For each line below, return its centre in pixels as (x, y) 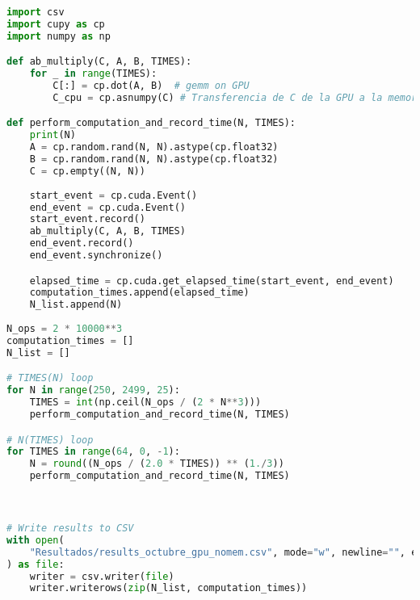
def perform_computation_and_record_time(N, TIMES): (151, 123)
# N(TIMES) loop (50, 440)
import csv (36, 12)
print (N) (52, 135)
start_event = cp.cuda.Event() (113, 195)
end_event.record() (82, 243)
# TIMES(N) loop (50, 378)
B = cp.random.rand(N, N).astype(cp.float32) (154, 159)
